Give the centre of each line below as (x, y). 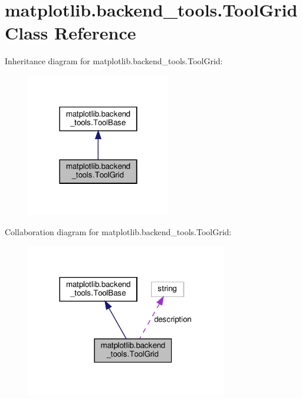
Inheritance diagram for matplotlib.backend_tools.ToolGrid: (114, 61)
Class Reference (70, 33)
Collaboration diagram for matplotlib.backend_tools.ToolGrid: (118, 231)
